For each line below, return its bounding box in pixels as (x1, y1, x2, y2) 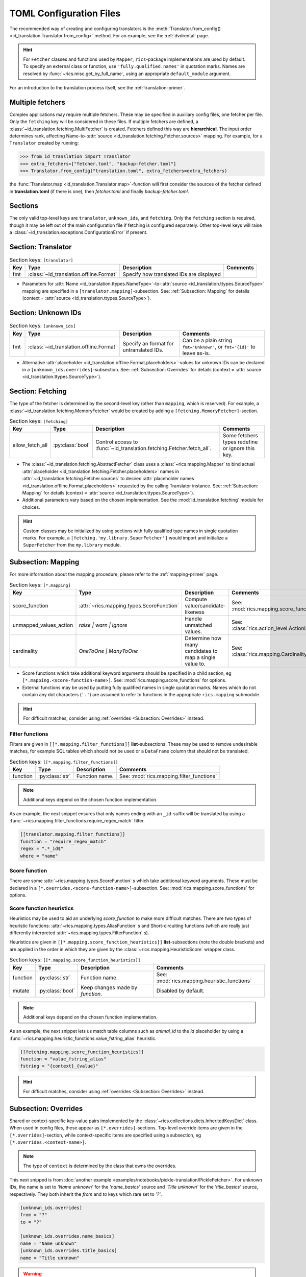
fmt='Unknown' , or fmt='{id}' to (182, 343, 256, 350)
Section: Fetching (9, 387, 67, 396)
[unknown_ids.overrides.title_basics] (20, 1248, 117, 1254)
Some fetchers (222, 432, 259, 439)
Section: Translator (9, 243, 72, 251)
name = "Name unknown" (20, 1240, 77, 1246)
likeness (185, 608, 205, 616)
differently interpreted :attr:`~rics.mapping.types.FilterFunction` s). (9, 930, 149, 936)
